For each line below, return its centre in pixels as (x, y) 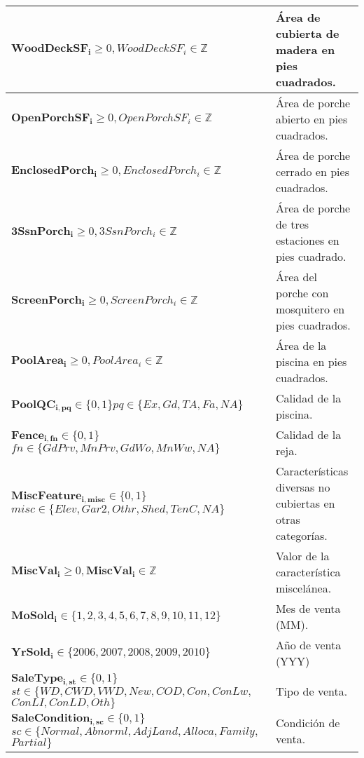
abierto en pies (311, 119)
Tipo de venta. (311, 691)
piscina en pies (311, 361)
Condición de (308, 723)
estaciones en (307, 240)
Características (312, 471)
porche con (302, 293)
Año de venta (308, 645)
